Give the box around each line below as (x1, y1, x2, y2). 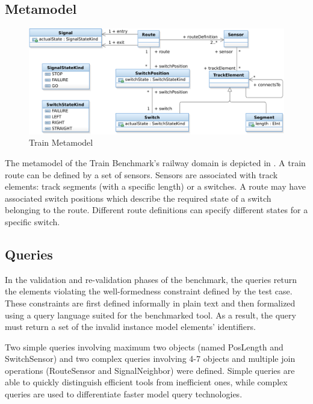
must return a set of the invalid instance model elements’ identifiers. (5, 320, 256, 333)
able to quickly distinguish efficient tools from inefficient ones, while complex (5, 376, 288, 388)
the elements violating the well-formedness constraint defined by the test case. (5, 285, 293, 297)
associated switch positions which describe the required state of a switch (5, 191, 271, 204)
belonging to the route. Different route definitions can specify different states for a (5, 204, 308, 216)
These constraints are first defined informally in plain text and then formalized (5, 296, 296, 309)
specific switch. (5, 215, 60, 228)
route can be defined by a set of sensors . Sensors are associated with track (5, 168, 278, 181)
